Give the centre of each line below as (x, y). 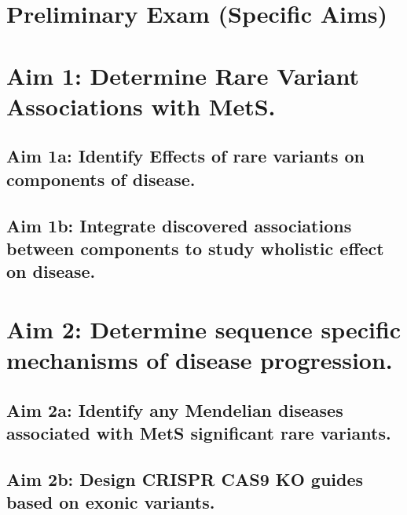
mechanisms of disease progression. (200, 360)
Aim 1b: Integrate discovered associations (179, 225)
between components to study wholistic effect (195, 248)
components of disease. (101, 179)
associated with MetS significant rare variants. (199, 433)
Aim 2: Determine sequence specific (204, 329)
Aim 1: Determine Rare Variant (183, 75)
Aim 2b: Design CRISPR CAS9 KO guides (185, 478)
